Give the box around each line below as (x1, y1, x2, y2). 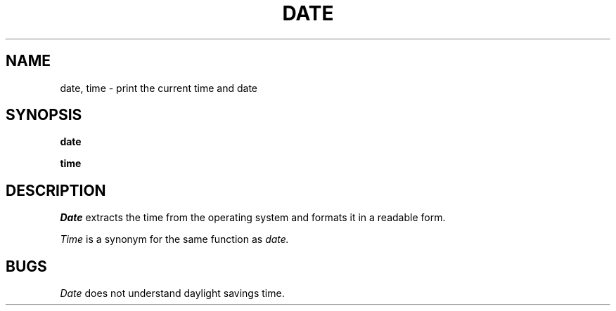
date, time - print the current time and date (60, 81, 257, 94)
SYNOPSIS (6, 106, 82, 124)
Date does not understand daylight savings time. (60, 287, 285, 300)
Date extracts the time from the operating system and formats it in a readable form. (60, 211, 446, 224)
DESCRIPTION (6, 181, 106, 199)
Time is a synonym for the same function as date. (60, 233, 289, 246)
